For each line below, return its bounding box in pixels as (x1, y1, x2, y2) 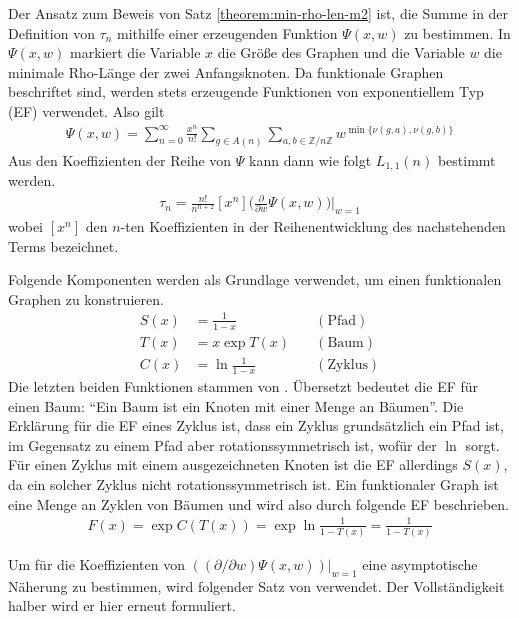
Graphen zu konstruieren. (8, 288, 164, 309)
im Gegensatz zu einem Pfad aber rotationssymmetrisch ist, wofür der (8, 434, 437, 455)
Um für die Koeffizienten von (8, 554, 185, 575)
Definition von (8, 22, 95, 43)
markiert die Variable (69, 42, 201, 63)
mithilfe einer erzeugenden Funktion (117, 22, 338, 43)
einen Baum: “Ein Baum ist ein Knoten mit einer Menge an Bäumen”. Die (8, 395, 464, 416)
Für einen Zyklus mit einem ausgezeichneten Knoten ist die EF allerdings (8, 454, 458, 475)
